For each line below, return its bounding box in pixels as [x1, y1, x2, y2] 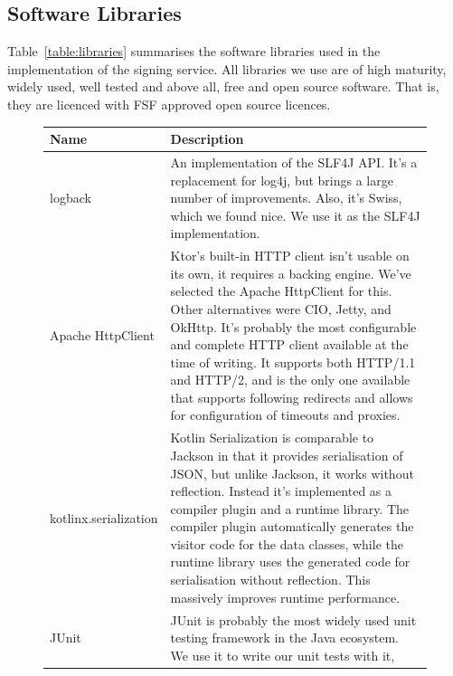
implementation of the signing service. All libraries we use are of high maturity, [7, 59, 447, 78]
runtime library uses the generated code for [170, 552, 411, 571]
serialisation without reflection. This [170, 570, 371, 589]
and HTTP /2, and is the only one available [170, 370, 411, 389]
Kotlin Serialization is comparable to [170, 428, 374, 447]
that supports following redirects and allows [170, 387, 413, 406]
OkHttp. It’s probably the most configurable [170, 317, 417, 336]
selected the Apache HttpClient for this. [170, 281, 392, 300]
